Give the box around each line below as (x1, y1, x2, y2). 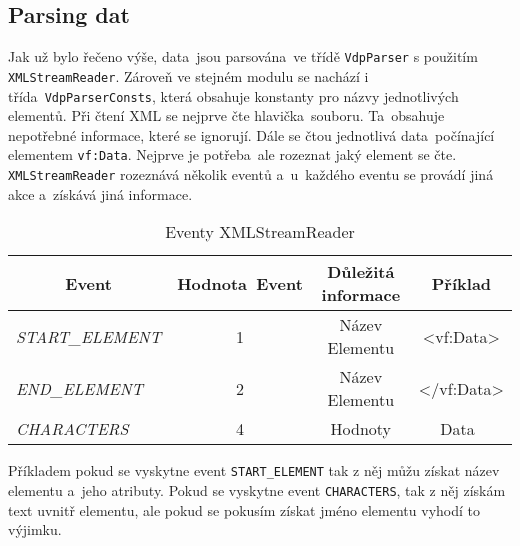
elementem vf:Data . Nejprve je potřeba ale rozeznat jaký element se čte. (8, 144, 457, 165)
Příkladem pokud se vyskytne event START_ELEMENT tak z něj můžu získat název (8, 460, 500, 481)
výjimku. (8, 519, 62, 540)
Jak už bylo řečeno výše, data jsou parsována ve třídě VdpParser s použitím (8, 46, 478, 67)
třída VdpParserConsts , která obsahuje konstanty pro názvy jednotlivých (8, 85, 459, 106)
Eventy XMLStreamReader (165, 220, 355, 244)
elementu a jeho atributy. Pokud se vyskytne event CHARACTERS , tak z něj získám (8, 479, 506, 500)
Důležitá (327, 260, 395, 284)
